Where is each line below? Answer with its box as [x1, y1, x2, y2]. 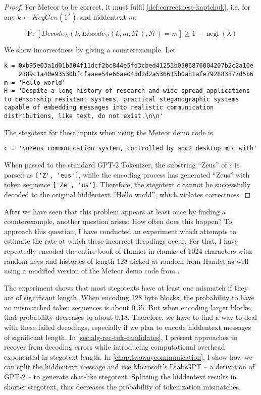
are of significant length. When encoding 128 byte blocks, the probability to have [4, 292, 254, 303]
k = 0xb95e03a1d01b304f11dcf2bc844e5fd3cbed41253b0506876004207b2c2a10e [4, 62, 253, 70]
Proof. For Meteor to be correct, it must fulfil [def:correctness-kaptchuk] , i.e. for [4, 2, 250, 12]
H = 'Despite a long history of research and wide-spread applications [4, 87, 250, 95]
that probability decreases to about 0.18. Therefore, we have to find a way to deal [4, 312, 257, 322]
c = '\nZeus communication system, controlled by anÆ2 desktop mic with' [4, 145, 257, 152]
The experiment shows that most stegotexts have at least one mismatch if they [4, 282, 248, 293]
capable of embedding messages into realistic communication [4, 104, 214, 111]
